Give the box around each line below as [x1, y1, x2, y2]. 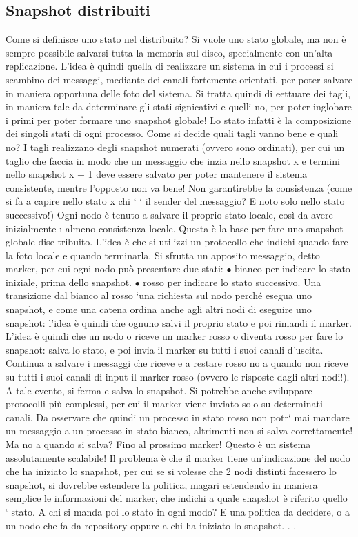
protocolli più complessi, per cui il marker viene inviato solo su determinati [6, 396, 323, 411]
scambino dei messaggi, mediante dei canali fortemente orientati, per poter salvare [6, 72, 352, 86]
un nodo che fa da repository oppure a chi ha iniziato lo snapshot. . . [6, 518, 297, 532]
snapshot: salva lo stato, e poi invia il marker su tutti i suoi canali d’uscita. [6, 342, 324, 356]
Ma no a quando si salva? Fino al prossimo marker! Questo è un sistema [6, 437, 311, 452]
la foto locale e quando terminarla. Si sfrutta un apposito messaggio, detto [6, 247, 320, 262]
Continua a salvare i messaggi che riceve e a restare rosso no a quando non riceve [6, 356, 348, 370]
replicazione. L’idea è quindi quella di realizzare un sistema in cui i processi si [6, 59, 334, 73]
